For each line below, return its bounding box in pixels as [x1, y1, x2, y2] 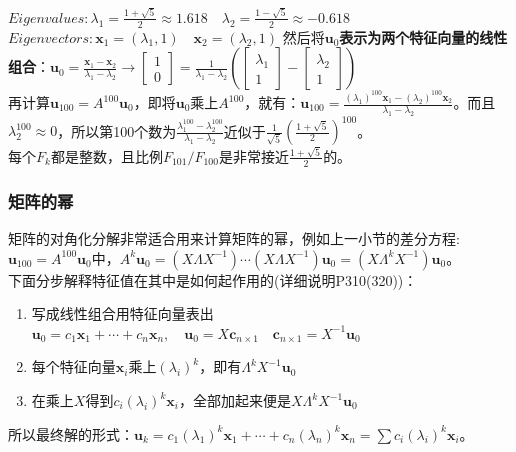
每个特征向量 [31, 356, 116, 377]
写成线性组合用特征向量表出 [31, 303, 214, 324]
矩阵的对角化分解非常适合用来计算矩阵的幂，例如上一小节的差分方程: [8, 228, 460, 249]
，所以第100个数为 [57, 120, 177, 141]
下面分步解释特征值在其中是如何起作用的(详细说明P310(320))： [8, 269, 418, 290]
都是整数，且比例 [50, 145, 163, 166]
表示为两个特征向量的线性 [339, 26, 508, 47]
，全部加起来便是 [179, 390, 291, 410]
